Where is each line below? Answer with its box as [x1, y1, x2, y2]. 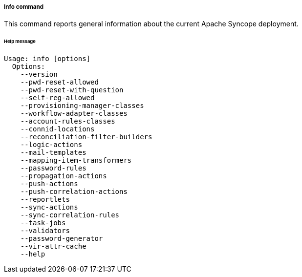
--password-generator [20, 234, 103, 243]
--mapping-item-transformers [20, 156, 132, 165]
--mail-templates [20, 149, 86, 157]
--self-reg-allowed [20, 94, 95, 102]
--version [20, 70, 58, 79]
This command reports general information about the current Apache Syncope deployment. [4, 20, 299, 28]
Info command [4, 3, 44, 10]
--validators [20, 227, 70, 235]
